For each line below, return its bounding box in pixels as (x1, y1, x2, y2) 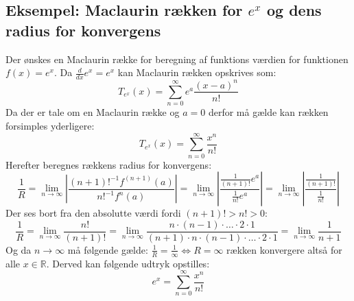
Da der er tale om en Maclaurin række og (5, 105, 180, 119)
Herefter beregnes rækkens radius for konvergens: (5, 157, 212, 171)
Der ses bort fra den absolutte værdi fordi (5, 206, 181, 220)
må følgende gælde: (67, 242, 148, 256)
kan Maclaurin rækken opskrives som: (117, 65, 276, 80)
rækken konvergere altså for (226, 242, 342, 256)
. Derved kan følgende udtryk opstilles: (46, 256, 210, 270)
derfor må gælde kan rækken (208, 105, 329, 119)
